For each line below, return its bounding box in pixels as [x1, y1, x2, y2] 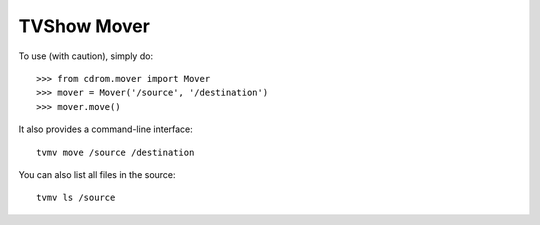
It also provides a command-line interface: [18, 123, 194, 135]
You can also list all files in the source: [18, 168, 176, 180]
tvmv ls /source [36, 192, 116, 204]
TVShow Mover [18, 15, 150, 37]
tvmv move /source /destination [36, 146, 195, 158]
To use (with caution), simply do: [18, 50, 154, 62]
